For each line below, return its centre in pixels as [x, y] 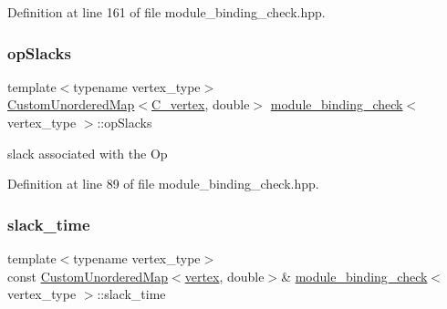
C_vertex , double [201, 104]
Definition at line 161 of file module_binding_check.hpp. [166, 12]
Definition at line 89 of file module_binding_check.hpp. [163, 184]
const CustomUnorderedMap [88, 276]
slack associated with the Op [88, 153]
